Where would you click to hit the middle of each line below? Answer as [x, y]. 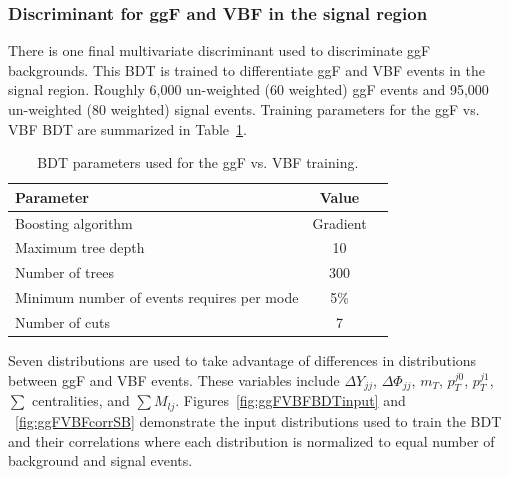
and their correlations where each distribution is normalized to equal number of [251, 440]
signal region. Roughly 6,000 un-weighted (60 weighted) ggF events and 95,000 [248, 89]
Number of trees [64, 272]
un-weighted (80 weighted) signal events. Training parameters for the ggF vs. [244, 109]
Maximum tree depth [80, 247]
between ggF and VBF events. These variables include [174, 379]
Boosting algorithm [74, 222]
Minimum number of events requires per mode [157, 297]
